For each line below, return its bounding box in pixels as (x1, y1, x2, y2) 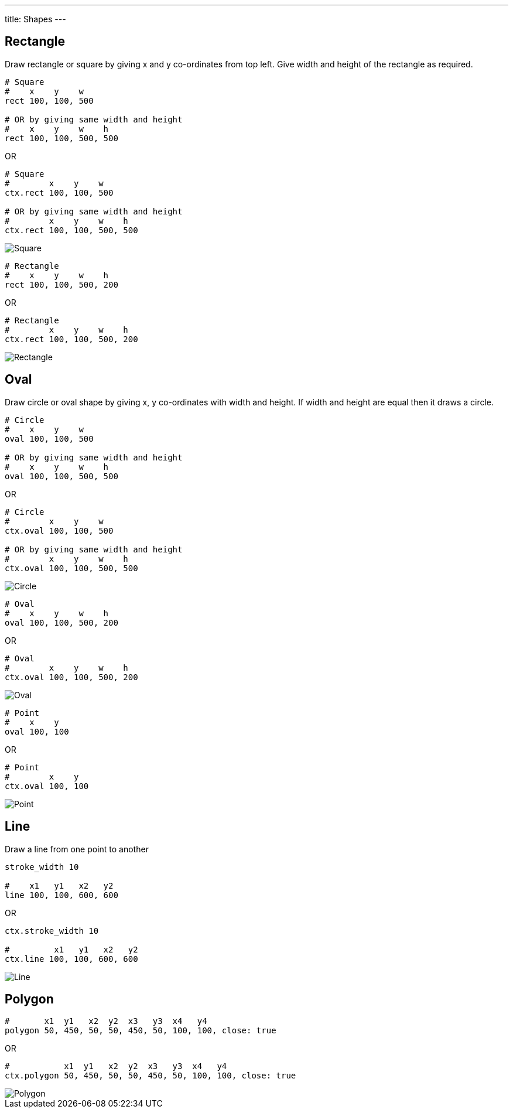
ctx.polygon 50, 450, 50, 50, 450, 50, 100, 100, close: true (5, 1071, 296, 1081)
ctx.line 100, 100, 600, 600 (5, 954, 138, 964)
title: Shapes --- (5, 14, 66, 24)
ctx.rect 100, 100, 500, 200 (5, 334, 138, 344)
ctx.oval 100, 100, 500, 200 (5, 672, 138, 682)
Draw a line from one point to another (5, 844, 149, 854)
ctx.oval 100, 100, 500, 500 (5, 563, 138, 573)
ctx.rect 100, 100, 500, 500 (5, 225, 138, 235)
